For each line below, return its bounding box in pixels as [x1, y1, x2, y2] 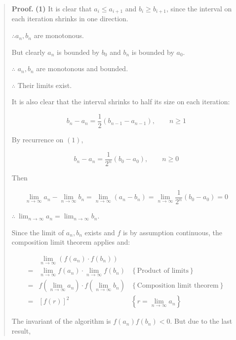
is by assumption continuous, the [122, 227, 222, 237]
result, [11, 326, 31, 336]
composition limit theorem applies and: [11, 237, 130, 247]
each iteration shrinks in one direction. [11, 13, 128, 24]
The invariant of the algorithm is [11, 316, 111, 326]
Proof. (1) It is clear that [11, 3, 92, 13]
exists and [84, 227, 115, 237]
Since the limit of [11, 227, 64, 237]
